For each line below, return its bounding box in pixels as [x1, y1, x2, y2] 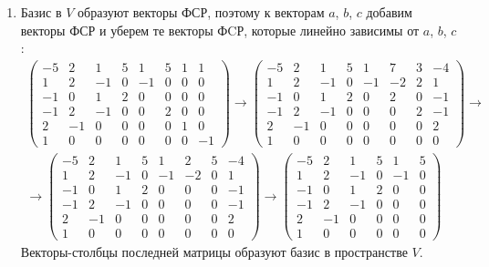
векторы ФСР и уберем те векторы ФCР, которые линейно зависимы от [20, 20, 420, 39]
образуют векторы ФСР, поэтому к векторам [78, 3, 325, 21]
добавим [366, 3, 412, 21]
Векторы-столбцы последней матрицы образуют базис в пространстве [20, 242, 408, 262]
